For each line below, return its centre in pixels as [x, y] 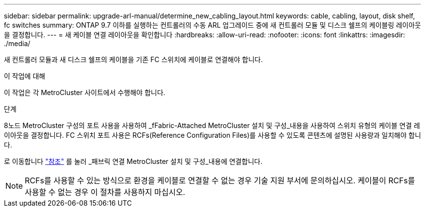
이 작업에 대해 [25, 76]
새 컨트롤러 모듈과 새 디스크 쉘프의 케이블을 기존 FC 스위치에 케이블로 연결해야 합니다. [133, 59]
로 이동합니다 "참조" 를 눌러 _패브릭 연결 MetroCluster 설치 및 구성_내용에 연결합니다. [133, 161]
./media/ [17, 43]
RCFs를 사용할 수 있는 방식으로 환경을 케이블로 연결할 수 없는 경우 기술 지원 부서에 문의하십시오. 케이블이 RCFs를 [220, 180]
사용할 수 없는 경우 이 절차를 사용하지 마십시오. [105, 192]
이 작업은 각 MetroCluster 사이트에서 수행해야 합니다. [85, 92]
